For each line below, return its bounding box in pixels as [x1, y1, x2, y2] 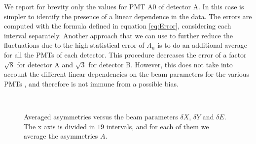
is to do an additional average [157, 40, 247, 50]
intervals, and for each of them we [106, 121, 209, 131]
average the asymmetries [24, 131, 98, 141]
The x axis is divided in [24, 121, 95, 131]
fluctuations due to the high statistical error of [4, 40, 145, 50]
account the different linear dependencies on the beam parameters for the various [4, 69, 250, 79]
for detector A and [17, 59, 73, 69]
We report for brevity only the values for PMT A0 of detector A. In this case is [4, 1, 244, 11]
